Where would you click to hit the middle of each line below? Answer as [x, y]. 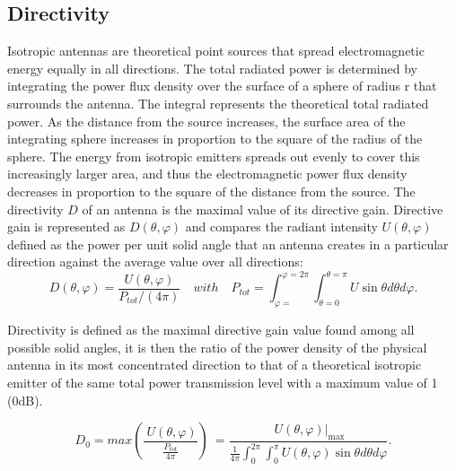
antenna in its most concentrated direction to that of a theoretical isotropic [215, 365]
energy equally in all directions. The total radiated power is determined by [212, 68]
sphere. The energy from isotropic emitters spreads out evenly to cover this [214, 156]
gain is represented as [66, 227]
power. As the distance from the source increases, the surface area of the [206, 121]
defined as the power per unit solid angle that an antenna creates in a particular [228, 244]
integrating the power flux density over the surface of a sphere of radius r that [222, 86]
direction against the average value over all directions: [155, 262]
